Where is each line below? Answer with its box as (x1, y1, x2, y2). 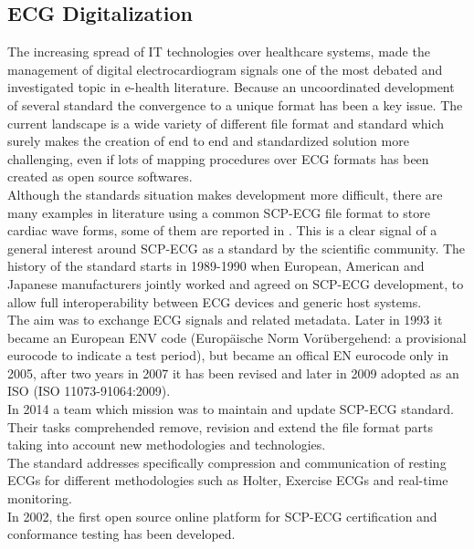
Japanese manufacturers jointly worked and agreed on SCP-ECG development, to (7, 274, 464, 293)
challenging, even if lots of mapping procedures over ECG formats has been (7, 149, 429, 168)
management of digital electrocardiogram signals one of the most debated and (7, 59, 443, 78)
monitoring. (7, 489, 72, 508)
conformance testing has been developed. (7, 524, 236, 544)
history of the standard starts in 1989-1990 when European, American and (7, 256, 425, 275)
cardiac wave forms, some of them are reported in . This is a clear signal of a (7, 221, 437, 240)
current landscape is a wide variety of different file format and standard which (7, 113, 445, 132)
